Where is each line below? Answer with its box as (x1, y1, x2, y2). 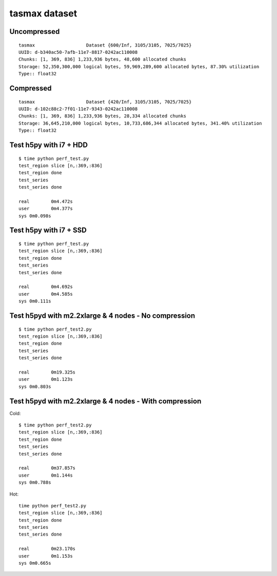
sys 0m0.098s (18, 213, 51, 219)
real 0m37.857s (18, 465, 76, 471)
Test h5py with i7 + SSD (9, 226, 87, 235)
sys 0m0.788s (18, 480, 51, 485)
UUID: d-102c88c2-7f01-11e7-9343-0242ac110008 (18, 106, 138, 112)
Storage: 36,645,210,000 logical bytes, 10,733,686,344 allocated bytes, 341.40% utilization (18, 120, 262, 126)
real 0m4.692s (18, 284, 73, 290)
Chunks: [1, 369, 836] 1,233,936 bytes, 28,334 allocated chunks (18, 113, 187, 119)
